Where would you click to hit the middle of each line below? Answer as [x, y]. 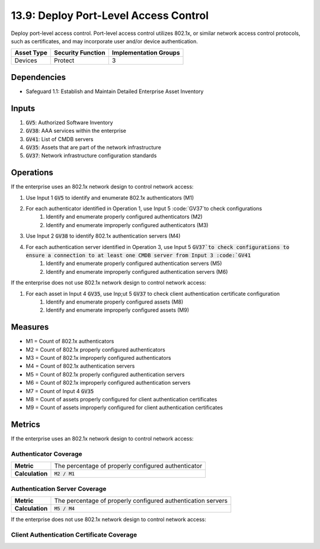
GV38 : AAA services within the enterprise [76, 131]
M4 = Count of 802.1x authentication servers [80, 366]
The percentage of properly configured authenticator [128, 466]
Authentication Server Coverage [59, 489]
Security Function [80, 53]
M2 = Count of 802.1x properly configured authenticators [95, 349]
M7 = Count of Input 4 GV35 [60, 391]
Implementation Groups [146, 53]
